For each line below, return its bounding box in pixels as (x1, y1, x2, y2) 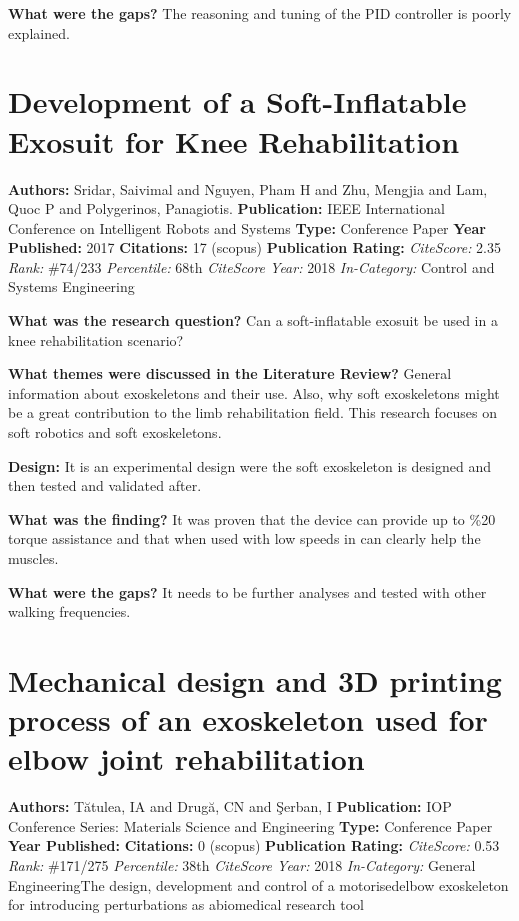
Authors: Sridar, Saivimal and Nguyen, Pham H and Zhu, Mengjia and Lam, (8, 178, 488, 199)
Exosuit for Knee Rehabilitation (8, 120, 460, 161)
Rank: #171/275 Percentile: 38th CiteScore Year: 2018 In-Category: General (8, 855, 476, 876)
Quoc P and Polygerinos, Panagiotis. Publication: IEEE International (8, 198, 445, 219)
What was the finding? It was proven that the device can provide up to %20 (8, 508, 496, 529)
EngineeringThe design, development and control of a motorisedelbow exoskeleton (8, 874, 509, 895)
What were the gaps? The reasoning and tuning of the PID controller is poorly (8, 3, 512, 23)
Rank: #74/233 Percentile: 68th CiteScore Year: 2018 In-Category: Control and (8, 256, 495, 277)
